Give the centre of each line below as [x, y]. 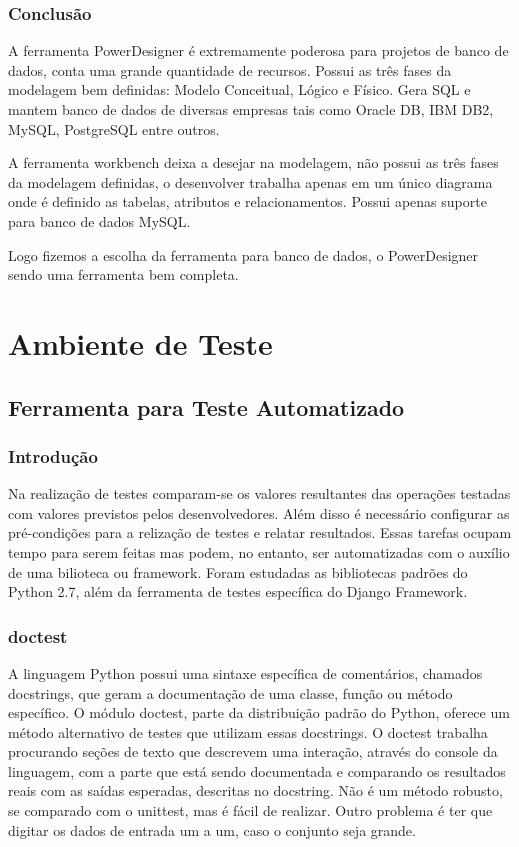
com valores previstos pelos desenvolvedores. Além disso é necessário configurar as [259, 512]
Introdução [53, 455]
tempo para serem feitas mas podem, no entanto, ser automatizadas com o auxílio [259, 551]
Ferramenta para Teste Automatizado [206, 406]
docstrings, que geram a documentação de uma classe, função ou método [230, 692]
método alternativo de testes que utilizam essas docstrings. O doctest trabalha [248, 731]
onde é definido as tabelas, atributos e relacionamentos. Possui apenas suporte [247, 201]
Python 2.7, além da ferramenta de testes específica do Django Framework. [238, 591]
